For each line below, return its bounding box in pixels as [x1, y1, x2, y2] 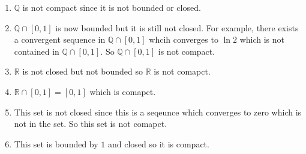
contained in [14, 45, 59, 57]
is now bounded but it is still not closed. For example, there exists [55, 21, 299, 34]
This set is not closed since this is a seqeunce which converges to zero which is [14, 105, 302, 118]
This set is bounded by [14, 137, 98, 150]
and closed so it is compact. [107, 137, 209, 150]
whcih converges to [149, 33, 218, 46]
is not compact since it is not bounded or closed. [22, 1, 201, 13]
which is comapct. [89, 85, 156, 97]
